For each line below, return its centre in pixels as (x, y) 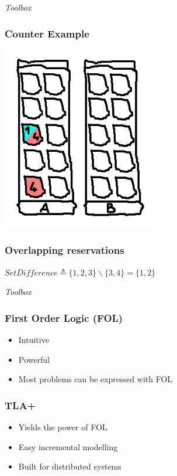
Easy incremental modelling (68, 446)
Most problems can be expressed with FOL (96, 379)
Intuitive (34, 339)
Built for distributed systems (70, 466)
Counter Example (47, 33)
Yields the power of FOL (63, 426)
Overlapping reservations (65, 250)
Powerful (34, 359)
